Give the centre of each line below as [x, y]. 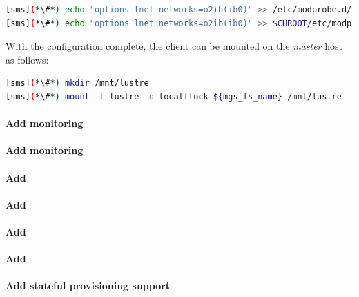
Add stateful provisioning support [88, 286]
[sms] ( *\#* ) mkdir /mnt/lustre [77, 83]
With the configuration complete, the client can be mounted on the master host [174, 46]
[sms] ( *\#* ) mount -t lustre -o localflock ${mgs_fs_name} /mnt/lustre [174, 96]
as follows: [27, 59]
